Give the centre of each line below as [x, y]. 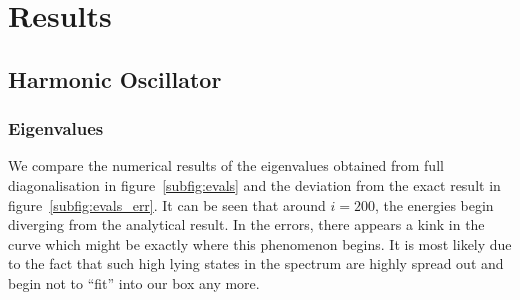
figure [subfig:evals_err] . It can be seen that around [167, 204]
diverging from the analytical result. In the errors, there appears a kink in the [246, 224]
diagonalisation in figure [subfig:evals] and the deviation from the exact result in [254, 184]
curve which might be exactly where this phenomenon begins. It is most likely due [260, 243]
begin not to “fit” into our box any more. [134, 282]
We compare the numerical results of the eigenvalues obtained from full [226, 165]
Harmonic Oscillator [115, 78]
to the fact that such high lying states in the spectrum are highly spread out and [256, 263]
